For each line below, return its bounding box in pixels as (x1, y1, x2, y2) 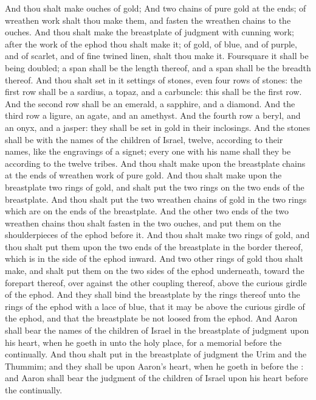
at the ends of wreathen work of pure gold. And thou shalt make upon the (5, 169, 282, 181)
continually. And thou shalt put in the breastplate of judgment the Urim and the (5, 348, 307, 360)
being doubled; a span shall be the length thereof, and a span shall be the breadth (5, 61, 311, 74)
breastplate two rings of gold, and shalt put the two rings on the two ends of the (5, 180, 304, 193)
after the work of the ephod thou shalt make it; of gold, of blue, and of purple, (5, 37, 297, 50)
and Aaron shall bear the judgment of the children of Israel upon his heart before (5, 371, 308, 384)
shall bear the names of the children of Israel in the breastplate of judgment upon (5, 324, 309, 337)
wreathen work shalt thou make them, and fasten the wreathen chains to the (5, 13, 291, 26)
